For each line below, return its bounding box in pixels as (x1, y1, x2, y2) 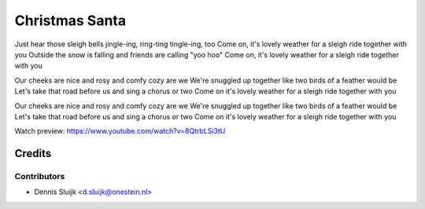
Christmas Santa (14, 12, 126, 29)
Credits (14, 147, 52, 160)
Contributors (14, 171, 65, 182)
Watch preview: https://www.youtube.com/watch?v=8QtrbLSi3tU (14, 126, 226, 136)
